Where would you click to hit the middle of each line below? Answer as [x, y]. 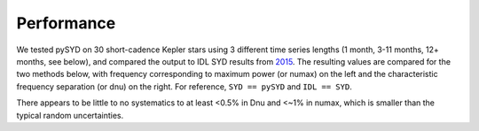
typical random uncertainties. [70, 115]
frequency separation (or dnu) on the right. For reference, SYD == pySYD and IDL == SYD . [184, 86]
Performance [66, 23]
